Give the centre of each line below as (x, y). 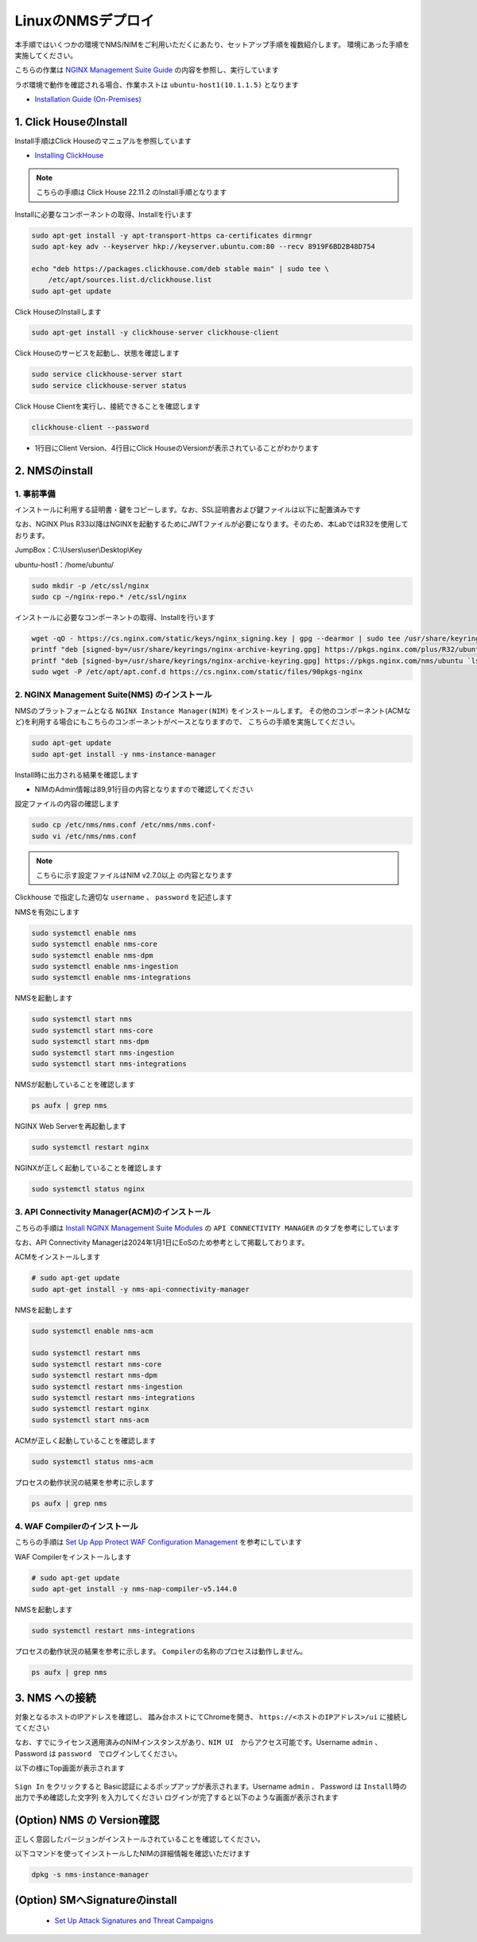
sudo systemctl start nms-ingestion (103, 1052)
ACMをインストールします (58, 1257)
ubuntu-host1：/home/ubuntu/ (64, 564)
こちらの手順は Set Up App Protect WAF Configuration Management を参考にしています (158, 1542)
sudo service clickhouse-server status (109, 385)
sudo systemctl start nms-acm (90, 1420)
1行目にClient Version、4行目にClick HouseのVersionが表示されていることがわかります (177, 448)
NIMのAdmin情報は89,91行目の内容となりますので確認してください (144, 789)
